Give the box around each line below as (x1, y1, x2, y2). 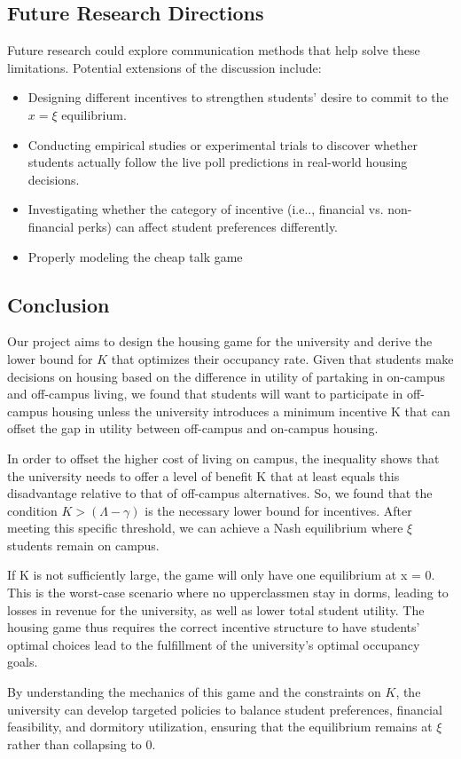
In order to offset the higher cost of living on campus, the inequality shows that (7, 448, 440, 467)
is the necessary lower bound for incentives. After (145, 501, 412, 519)
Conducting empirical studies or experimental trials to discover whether (27, 135, 418, 154)
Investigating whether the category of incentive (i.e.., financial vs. (27, 200, 384, 218)
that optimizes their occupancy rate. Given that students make (111, 349, 454, 368)
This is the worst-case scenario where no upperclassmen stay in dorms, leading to (7, 583, 449, 602)
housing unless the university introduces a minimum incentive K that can (51, 401, 450, 420)
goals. (7, 652, 38, 671)
